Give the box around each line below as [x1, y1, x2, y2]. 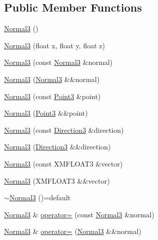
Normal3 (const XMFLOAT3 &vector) [4, 158, 123, 169]
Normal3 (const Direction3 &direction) [4, 124, 124, 135]
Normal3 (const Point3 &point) [4, 91, 101, 101]
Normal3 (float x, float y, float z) [4, 40, 105, 50]
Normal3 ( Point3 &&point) [4, 108, 88, 118]
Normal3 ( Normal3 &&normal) [4, 73, 100, 84]
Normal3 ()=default [9, 192, 71, 203]
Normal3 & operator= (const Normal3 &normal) [4, 209, 154, 219]
